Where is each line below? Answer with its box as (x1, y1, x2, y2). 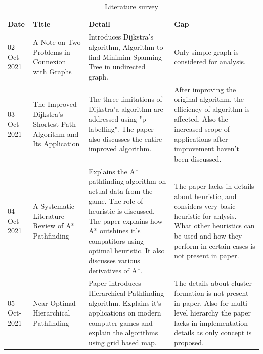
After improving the (174, 84, 236, 94)
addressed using (88, 113, 137, 124)
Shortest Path (33, 119, 76, 129)
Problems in (33, 46, 70, 57)
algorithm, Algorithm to (88, 42, 163, 52)
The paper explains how (88, 215, 163, 226)
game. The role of (88, 195, 143, 206)
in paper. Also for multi (174, 297, 247, 308)
